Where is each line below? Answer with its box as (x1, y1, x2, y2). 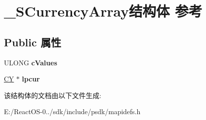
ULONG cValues (4, 57, 57, 67)
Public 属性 (4, 34, 61, 49)
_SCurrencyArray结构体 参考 (4, 1, 203, 21)
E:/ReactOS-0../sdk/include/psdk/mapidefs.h (4, 106, 141, 117)
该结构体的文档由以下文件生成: (4, 90, 101, 100)
